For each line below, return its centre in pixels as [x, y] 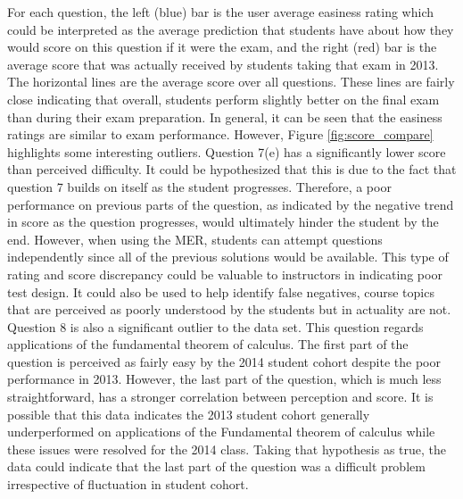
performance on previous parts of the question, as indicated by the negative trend [231, 204]
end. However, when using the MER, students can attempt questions [195, 239]
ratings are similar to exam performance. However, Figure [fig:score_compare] [220, 134]
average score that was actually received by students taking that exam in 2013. [223, 64]
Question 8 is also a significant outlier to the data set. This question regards [215, 326]
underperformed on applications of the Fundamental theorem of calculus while [221, 432]
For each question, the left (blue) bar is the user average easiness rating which [220, 12]
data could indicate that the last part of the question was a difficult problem [216, 466]
